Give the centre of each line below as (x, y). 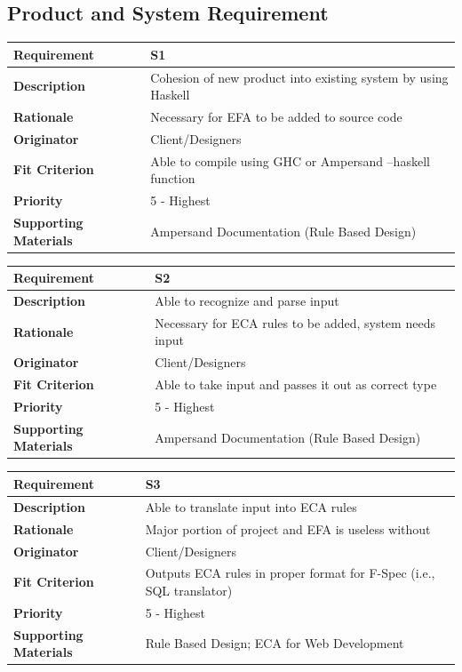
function (173, 178)
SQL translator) (189, 590)
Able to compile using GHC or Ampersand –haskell (290, 160)
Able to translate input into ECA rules (251, 506)
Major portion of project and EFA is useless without (288, 528)
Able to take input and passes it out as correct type (296, 384)
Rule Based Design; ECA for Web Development (275, 643)
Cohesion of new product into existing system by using (299, 77)
